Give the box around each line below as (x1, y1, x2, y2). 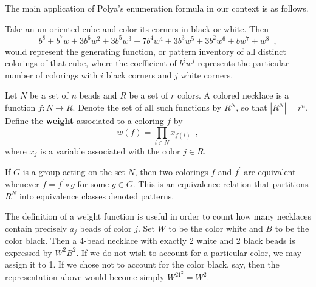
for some (77, 178, 109, 190)
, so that (236, 101, 267, 114)
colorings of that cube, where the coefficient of (5, 57, 177, 69)
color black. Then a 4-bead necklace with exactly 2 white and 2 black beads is (5, 234, 295, 247)
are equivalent (244, 165, 296, 178)
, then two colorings (134, 165, 208, 178)
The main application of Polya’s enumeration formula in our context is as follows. (5, 2, 309, 14)
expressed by (5, 246, 52, 258)
